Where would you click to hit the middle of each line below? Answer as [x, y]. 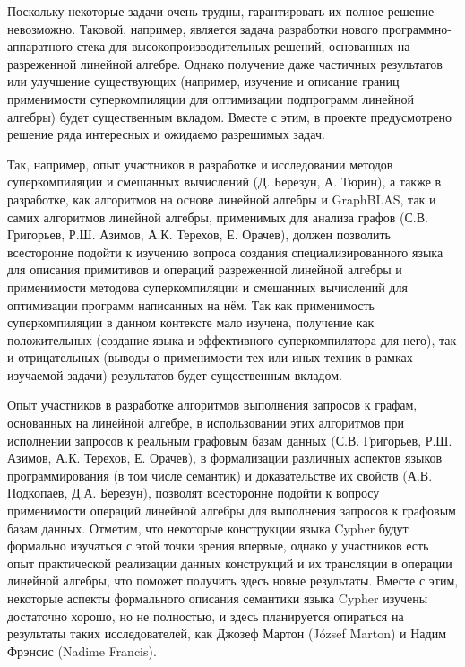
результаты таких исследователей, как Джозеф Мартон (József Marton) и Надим [227, 633]
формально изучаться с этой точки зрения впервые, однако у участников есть [218, 546]
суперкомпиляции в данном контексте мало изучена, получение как [191, 322]
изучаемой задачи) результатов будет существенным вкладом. [175, 374]
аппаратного [40, 46]
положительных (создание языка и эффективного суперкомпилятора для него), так [232, 339]
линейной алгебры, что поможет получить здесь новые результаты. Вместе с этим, [233, 580]
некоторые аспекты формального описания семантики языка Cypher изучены [218, 598]
